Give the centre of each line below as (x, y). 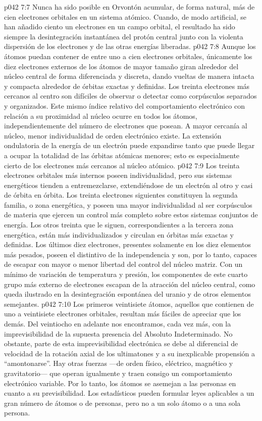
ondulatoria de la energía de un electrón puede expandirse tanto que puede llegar (129, 145)
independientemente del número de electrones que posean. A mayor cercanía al (126, 126)
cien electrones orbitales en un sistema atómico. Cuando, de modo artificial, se (125, 16)
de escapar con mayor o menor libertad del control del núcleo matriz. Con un (123, 264)
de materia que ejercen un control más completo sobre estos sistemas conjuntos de (131, 215)
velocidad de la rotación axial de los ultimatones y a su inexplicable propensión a (130, 353)
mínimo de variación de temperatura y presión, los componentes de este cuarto (126, 274)
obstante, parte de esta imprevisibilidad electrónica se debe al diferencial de (121, 343)
